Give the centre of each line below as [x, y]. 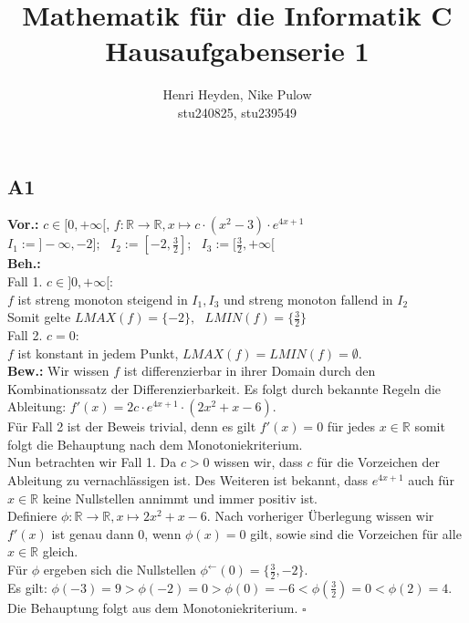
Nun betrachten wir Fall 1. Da [92, 462]
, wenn [163, 533]
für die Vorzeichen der [378, 462]
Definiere [32, 516]
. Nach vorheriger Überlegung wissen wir [320, 516]
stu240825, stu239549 [237, 112]
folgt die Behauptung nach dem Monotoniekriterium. [155, 444]
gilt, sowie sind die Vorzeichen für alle [356, 533]
